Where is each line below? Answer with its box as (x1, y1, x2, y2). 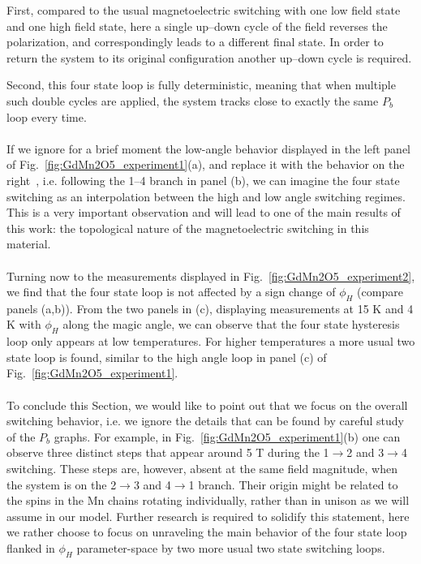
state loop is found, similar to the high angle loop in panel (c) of (6, 348, 327, 365)
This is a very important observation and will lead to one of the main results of (6, 204, 401, 221)
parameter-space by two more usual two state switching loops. (76, 540, 385, 556)
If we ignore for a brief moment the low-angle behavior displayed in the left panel (6, 140, 411, 157)
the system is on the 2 (6, 476, 117, 493)
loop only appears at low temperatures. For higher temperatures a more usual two (6, 333, 415, 350)
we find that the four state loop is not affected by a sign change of (6, 283, 336, 300)
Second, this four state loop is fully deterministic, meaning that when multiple (6, 76, 396, 93)
